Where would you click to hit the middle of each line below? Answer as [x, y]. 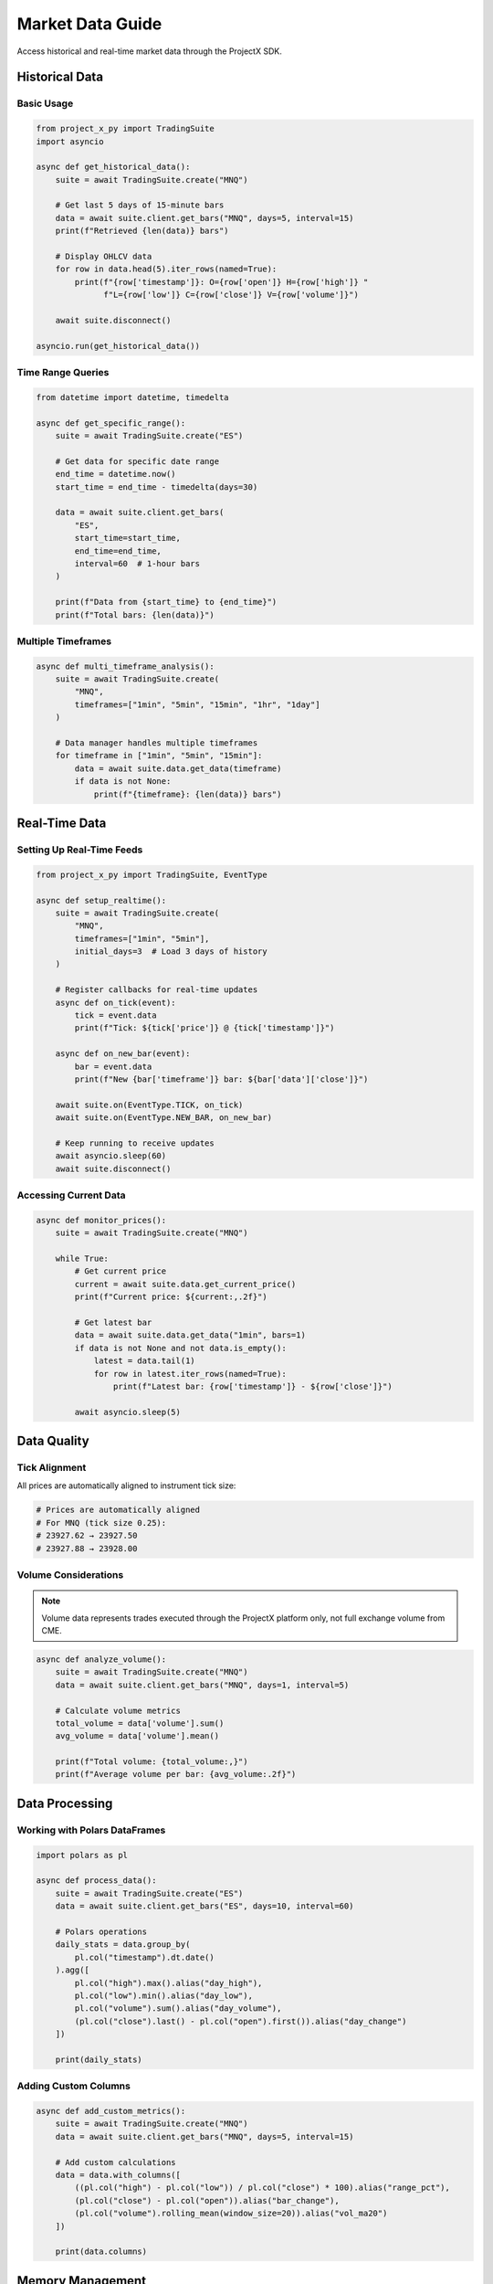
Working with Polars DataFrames [91, 1830]
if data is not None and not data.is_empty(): [180, 1348]
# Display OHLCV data [104, 257]
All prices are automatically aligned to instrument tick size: [126, 1486]
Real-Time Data [62, 823]
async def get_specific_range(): [111, 423]
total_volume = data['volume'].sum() [140, 1723]
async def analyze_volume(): [101, 1659]
